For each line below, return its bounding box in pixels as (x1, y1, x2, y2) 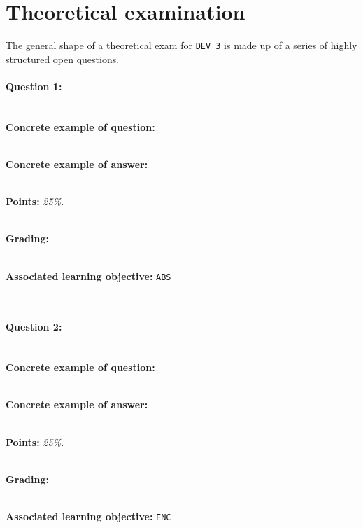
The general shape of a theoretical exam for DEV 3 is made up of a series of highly (6, 38, 357, 53)
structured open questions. (6, 51, 120, 66)
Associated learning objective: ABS (6, 268, 171, 283)
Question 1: (6, 78, 62, 93)
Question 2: (6, 319, 62, 334)
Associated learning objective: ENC (6, 508, 171, 523)
